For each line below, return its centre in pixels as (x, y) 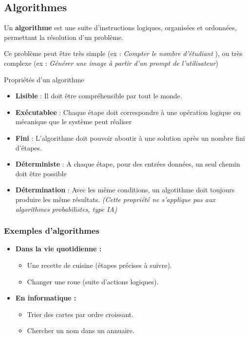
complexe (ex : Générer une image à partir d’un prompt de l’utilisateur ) (111, 63)
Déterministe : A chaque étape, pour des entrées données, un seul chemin (128, 164)
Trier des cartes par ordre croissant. (80, 314)
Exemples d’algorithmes (52, 231)
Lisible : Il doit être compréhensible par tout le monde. (99, 96)
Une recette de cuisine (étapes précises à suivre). (99, 265)
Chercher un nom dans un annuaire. (81, 330)
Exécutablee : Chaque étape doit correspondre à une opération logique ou (128, 112)
